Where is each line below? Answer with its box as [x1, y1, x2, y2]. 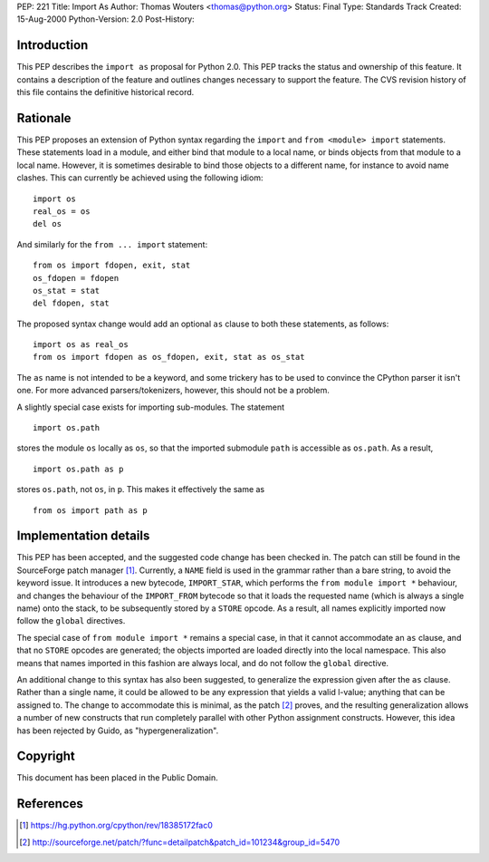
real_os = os [33, 206, 91, 217]
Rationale [16, 110, 72, 126]
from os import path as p [33, 505, 149, 516]
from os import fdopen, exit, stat [33, 260, 191, 271]
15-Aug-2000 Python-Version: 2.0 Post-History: [16, 14, 195, 24]
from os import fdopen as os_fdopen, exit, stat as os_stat [33, 352, 305, 363]
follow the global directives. [16, 615, 126, 626]
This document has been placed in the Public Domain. [16, 772, 218, 783]
